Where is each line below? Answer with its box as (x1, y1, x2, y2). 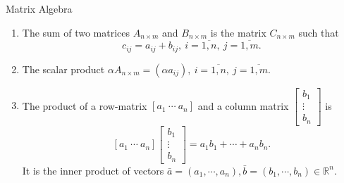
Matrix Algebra (6, 1, 73, 15)
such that (298, 25, 339, 39)
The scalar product (22, 61, 105, 76)
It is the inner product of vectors (22, 163, 164, 177)
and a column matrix (197, 98, 289, 113)
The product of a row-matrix (22, 98, 147, 113)
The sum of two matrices (22, 25, 130, 39)
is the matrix (210, 25, 266, 39)
